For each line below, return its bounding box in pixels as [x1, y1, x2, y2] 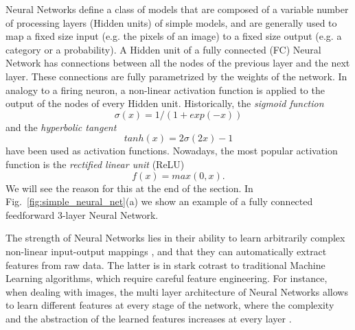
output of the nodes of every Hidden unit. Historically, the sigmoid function [5, 96, 324, 110]
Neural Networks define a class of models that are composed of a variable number [5, 2, 349, 16]
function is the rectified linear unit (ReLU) [5, 156, 185, 171]
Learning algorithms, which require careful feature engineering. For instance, [5, 271, 328, 285]
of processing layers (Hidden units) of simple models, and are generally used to [5, 15, 337, 30]
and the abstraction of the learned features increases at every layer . [5, 311, 292, 325]
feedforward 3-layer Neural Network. [5, 207, 159, 222]
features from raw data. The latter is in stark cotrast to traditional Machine [5, 257, 325, 272]
